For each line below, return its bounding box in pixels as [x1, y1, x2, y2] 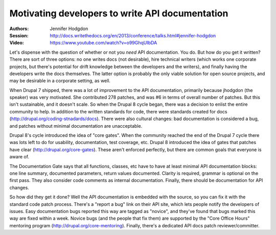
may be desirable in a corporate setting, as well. [9, 78, 111, 84]
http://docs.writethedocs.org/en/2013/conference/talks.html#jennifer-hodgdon [50, 32, 216, 38]
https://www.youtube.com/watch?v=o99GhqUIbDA [50, 40, 157, 46]
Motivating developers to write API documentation [9, 8, 228, 19]
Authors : [9, 26, 29, 32]
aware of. [9, 154, 30, 160]
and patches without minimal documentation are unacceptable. [9, 123, 143, 129]
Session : [9, 32, 29, 38]
